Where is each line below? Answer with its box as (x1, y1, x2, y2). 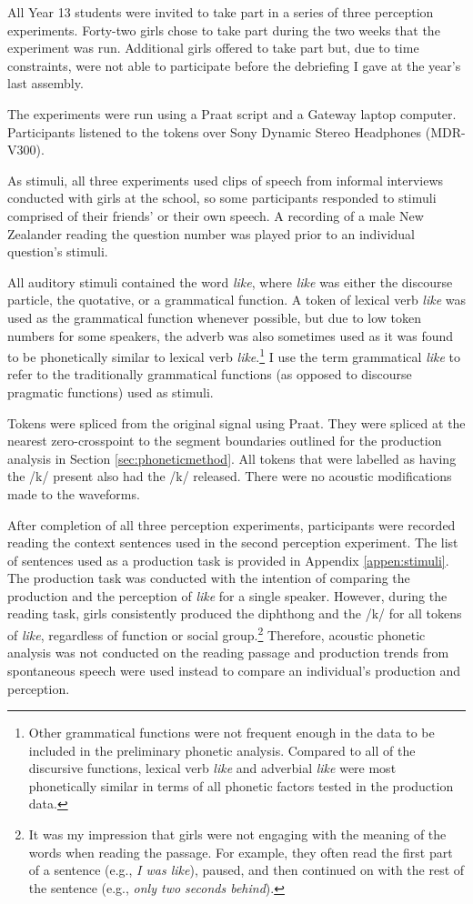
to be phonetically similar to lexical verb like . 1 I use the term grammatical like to (7, 345, 460, 366)
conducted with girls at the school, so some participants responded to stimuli (7, 188, 437, 207)
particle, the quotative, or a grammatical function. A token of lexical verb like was (7, 290, 467, 309)
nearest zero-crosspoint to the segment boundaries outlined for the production (7, 431, 442, 450)
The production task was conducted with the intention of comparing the (7, 568, 410, 588)
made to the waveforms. (7, 484, 140, 503)
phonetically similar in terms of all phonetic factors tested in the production (28, 776, 454, 795)
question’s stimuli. (7, 242, 108, 261)
